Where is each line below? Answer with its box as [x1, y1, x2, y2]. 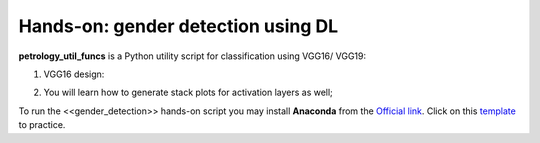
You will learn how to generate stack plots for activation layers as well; [43, 86, 334, 99]
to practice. [18, 119, 66, 131]
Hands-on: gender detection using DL [18, 15, 339, 37]
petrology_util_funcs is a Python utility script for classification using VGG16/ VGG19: [18, 50, 367, 62]
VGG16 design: [43, 68, 105, 80]
